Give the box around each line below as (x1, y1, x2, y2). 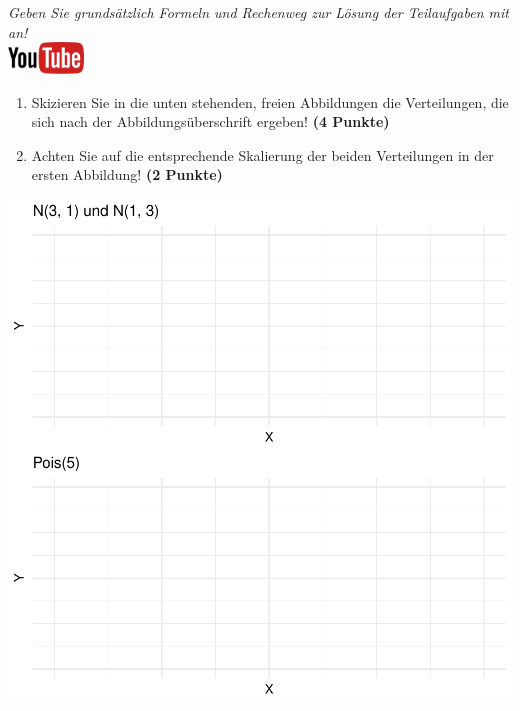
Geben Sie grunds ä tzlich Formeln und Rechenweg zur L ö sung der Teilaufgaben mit (8, 2, 509, 22)
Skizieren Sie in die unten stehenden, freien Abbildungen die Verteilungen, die (31, 91, 509, 112)
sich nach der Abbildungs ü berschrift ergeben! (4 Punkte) (31, 111, 390, 132)
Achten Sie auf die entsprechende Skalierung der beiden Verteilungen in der (31, 144, 494, 165)
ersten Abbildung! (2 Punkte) (31, 164, 223, 185)
